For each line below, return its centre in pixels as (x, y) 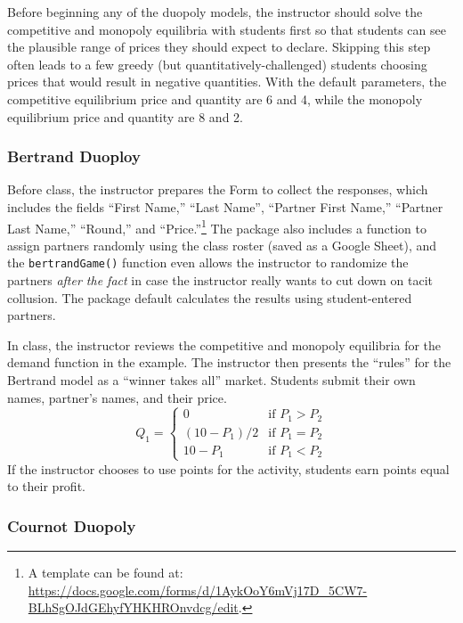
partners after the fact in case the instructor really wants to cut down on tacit (220, 280)
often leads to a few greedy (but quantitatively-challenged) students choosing (217, 64)
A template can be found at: (106, 573)
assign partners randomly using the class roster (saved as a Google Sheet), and (222, 245)
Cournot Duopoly (72, 525)
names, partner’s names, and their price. (117, 397)
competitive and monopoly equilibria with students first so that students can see (227, 29)
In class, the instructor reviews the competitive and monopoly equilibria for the (224, 344)
